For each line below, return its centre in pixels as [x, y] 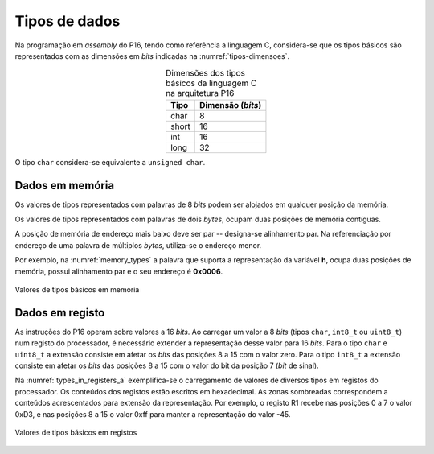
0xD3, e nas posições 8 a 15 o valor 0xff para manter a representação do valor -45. [153, 414]
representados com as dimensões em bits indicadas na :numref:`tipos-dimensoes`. [152, 56]
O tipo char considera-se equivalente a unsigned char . [110, 162]
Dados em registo [60, 313]
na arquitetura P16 [200, 93]
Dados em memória [65, 185]
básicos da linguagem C [211, 83]
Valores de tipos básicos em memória [77, 289]
